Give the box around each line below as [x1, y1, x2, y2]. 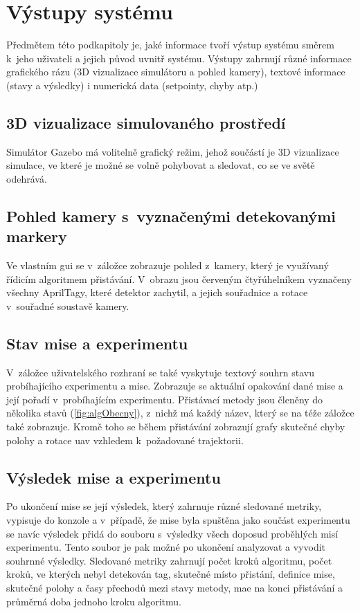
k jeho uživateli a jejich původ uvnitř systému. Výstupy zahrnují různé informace [6, 51, 352, 65]
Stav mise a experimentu [6, 332, 188, 354]
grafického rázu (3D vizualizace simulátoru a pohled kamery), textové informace [6, 64, 345, 79]
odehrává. [6, 171, 47, 185]
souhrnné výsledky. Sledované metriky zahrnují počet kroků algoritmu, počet [6, 553, 332, 567]
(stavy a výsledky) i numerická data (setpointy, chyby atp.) [6, 77, 258, 92]
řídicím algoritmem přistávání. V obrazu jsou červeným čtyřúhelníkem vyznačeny [6, 271, 352, 286]
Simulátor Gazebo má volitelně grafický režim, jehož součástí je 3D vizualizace [6, 144, 339, 158]
